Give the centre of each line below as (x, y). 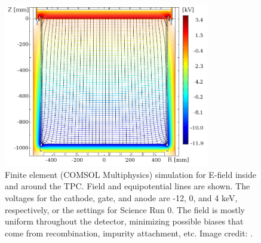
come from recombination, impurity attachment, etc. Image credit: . (129, 233)
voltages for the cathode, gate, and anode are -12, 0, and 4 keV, (121, 198)
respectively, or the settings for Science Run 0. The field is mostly (125, 209)
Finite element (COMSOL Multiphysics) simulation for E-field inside (130, 174)
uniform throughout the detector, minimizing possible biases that (124, 221)
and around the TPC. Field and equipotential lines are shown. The (128, 186)
